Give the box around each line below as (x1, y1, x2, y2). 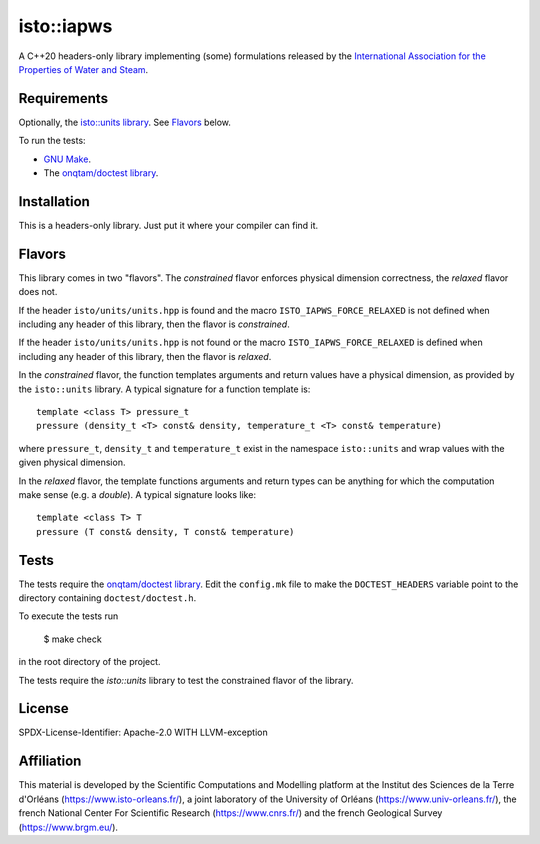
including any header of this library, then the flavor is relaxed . (18, 350, 272, 362)
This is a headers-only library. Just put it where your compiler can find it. (18, 219, 319, 231)
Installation (18, 193, 90, 210)
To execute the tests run (18, 610, 119, 622)
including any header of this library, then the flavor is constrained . (18, 318, 290, 330)
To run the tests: (18, 135, 86, 147)
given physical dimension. (18, 456, 126, 469)
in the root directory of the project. (18, 656, 161, 668)
